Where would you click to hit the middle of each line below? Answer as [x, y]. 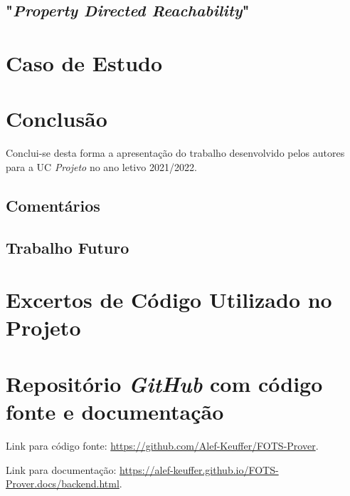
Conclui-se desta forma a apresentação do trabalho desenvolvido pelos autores [175, 153]
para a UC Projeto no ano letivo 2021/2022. [101, 166]
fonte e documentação [115, 411]
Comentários [53, 205]
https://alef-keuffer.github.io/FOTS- [199, 469]
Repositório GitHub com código [164, 383]
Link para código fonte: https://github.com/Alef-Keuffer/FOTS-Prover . [162, 445]
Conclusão [57, 119]
